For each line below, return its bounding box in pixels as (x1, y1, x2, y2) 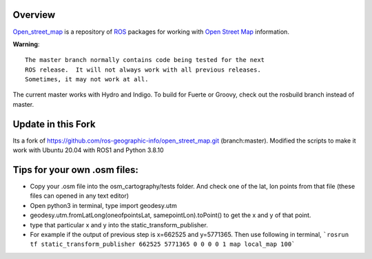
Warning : (12, 40, 40, 48)
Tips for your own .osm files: (12, 164, 139, 176)
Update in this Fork (12, 118, 96, 130)
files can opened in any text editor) (30, 191, 130, 200)
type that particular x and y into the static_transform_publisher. (30, 220, 208, 229)
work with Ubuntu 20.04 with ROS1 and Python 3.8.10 (12, 146, 165, 154)
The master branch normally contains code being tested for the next (25, 56, 265, 64)
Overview (12, 9, 56, 21)
